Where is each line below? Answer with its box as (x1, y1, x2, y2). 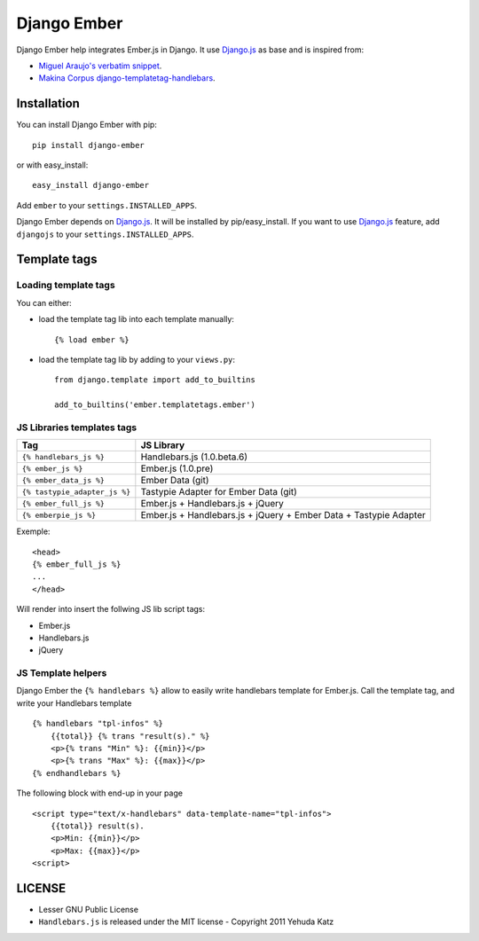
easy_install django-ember (32, 180, 150, 191)
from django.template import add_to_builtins (54, 375, 256, 385)
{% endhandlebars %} (32, 768, 122, 778)
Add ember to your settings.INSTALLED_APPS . (16, 200, 198, 210)
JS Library (140, 439, 185, 451)
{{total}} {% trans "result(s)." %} (50, 731, 210, 741)
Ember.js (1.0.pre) (140, 462, 214, 474)
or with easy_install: (16, 160, 89, 170)
